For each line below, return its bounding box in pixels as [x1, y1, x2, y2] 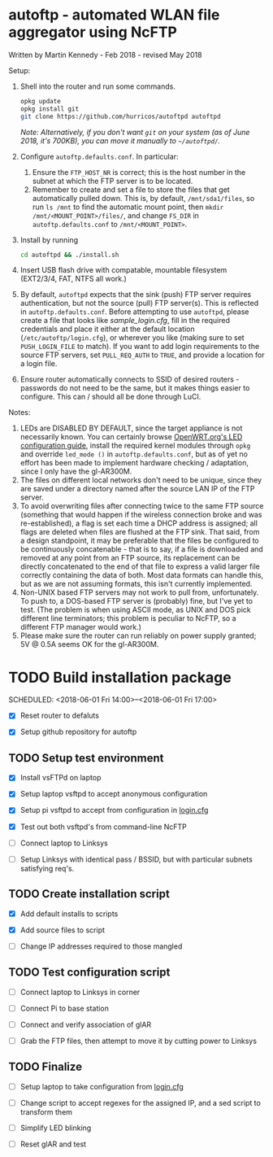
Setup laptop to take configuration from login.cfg [19, 1081, 184, 1091]
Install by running [19, 234, 79, 245]
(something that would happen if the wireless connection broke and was [19, 510, 262, 520]
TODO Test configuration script [8, 966, 171, 980]
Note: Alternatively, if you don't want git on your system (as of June [19, 127, 250, 137]
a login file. [19, 359, 58, 369]
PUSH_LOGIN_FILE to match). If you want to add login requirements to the [19, 342, 260, 351]
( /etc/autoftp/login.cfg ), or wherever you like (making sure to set [19, 333, 245, 343]
